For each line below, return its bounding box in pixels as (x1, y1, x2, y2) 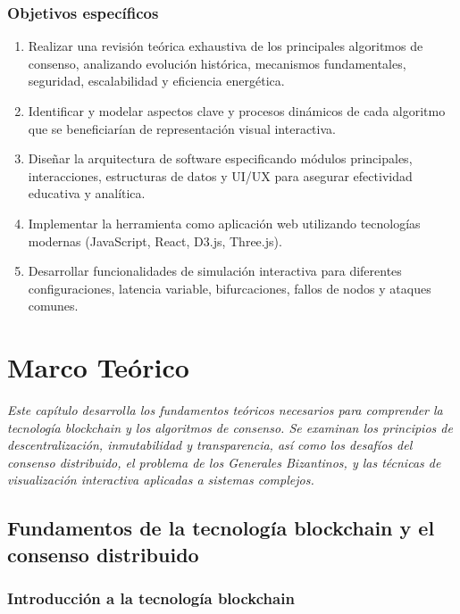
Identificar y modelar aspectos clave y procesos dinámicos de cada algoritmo (28, 102, 446, 120)
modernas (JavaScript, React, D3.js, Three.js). (28, 231, 282, 250)
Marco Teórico (7, 349, 189, 386)
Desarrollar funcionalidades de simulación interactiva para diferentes (28, 261, 402, 280)
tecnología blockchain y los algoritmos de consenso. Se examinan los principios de (7, 418, 453, 436)
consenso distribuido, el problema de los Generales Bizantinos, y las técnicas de (7, 452, 441, 471)
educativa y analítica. (28, 184, 146, 203)
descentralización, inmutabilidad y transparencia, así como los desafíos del (7, 436, 413, 454)
